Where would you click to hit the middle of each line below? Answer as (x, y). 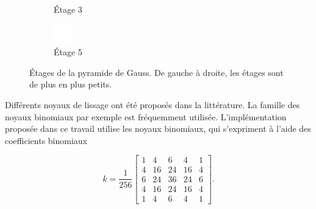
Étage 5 (68, 52)
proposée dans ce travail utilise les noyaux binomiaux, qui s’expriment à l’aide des (158, 128)
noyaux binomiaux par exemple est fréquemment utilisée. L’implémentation (146, 116)
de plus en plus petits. (71, 84)
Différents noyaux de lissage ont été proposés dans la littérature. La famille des (153, 104)
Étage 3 (68, 9)
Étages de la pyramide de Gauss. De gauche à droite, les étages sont (156, 72)
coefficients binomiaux (46, 140)
